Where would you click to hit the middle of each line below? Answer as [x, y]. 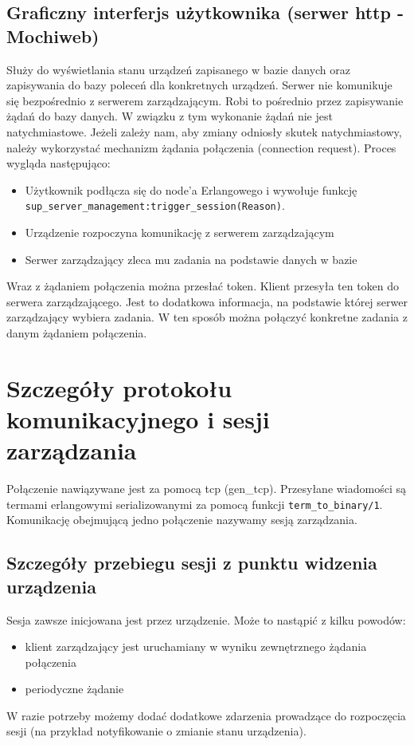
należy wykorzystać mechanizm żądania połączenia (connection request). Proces [201, 147]
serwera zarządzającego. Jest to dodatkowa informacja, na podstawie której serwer [207, 301]
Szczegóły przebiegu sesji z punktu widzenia [192, 563]
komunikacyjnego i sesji [138, 418]
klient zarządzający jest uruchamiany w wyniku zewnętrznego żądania [196, 646]
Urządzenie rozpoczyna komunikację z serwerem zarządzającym [180, 232]
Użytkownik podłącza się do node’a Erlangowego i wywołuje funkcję [191, 189]
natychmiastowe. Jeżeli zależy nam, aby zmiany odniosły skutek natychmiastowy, [204, 131]
